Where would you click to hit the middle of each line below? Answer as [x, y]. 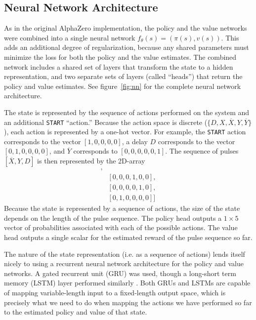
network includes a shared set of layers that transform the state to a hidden [119, 66]
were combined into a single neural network [70, 37]
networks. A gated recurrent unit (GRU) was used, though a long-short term [120, 273]
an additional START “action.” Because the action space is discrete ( [106, 122]
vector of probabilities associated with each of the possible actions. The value [121, 227]
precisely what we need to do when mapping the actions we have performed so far [128, 302]
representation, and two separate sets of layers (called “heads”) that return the [123, 76]
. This [230, 37]
